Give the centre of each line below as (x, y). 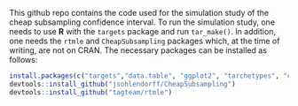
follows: (24, 60)
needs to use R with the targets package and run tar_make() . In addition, (143, 31)
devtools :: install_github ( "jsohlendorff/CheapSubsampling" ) (123, 84)
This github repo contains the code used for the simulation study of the (139, 13)
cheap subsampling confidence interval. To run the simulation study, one (142, 22)
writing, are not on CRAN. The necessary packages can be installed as (138, 50)
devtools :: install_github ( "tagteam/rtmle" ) (91, 92)
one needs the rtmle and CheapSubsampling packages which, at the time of (145, 41)
